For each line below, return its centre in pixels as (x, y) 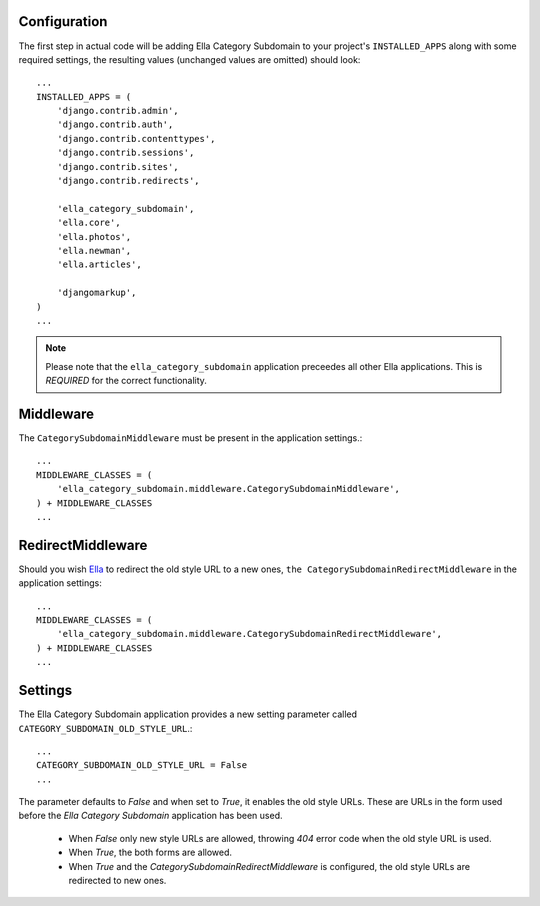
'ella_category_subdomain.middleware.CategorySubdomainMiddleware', (228, 489)
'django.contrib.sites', (117, 166)
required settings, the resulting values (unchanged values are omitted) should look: (189, 59)
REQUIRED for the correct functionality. (126, 381)
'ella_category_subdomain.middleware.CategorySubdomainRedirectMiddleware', (249, 634)
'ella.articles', (99, 264)
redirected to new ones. (117, 881)
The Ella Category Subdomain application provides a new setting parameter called (188, 714)
